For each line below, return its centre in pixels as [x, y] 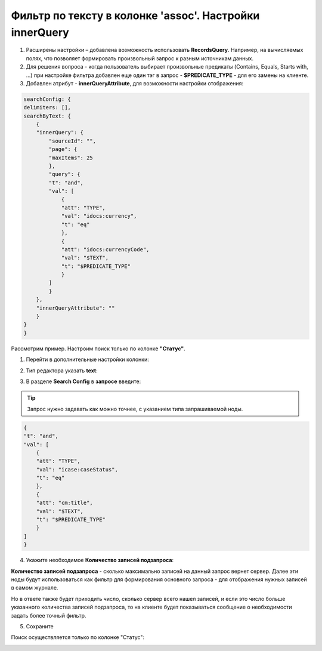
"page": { [63, 149]
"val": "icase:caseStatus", [77, 469]
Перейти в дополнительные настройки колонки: [87, 360]
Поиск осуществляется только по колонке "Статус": [78, 637]
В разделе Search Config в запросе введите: [83, 381]
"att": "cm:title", [65, 503]
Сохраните [40, 626]
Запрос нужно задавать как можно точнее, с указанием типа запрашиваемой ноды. [135, 409]
